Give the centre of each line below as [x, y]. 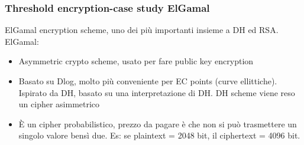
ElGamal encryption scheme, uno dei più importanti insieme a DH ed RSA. [142, 30]
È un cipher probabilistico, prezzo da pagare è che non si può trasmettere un [158, 123]
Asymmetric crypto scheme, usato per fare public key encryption [136, 61]
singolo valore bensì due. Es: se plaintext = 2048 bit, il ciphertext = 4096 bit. [159, 135]
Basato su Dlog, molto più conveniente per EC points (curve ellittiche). [148, 81]
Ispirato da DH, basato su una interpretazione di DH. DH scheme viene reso [157, 92]
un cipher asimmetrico [59, 104]
